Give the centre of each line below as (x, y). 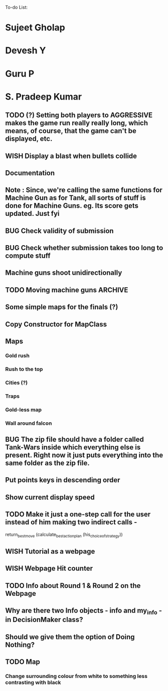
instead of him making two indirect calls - (71, 522)
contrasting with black (33, 682)
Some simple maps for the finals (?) (62, 307)
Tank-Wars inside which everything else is (73, 447)
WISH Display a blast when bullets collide (71, 156)
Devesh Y (26, 51)
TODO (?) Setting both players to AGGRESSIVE (79, 115)
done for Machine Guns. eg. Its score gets (72, 206)
